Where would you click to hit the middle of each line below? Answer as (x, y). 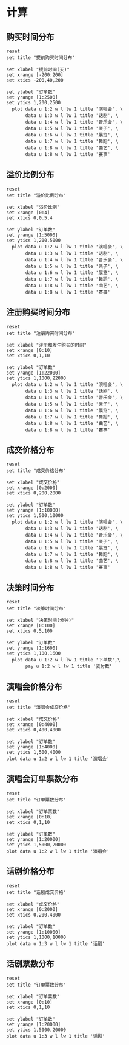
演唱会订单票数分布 (42, 779)
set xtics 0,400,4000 (34, 730)
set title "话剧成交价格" (36, 892)
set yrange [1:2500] (32, 97)
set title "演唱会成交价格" (38, 708)
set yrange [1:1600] (32, 648)
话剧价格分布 (30, 871)
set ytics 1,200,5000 (34, 240)
